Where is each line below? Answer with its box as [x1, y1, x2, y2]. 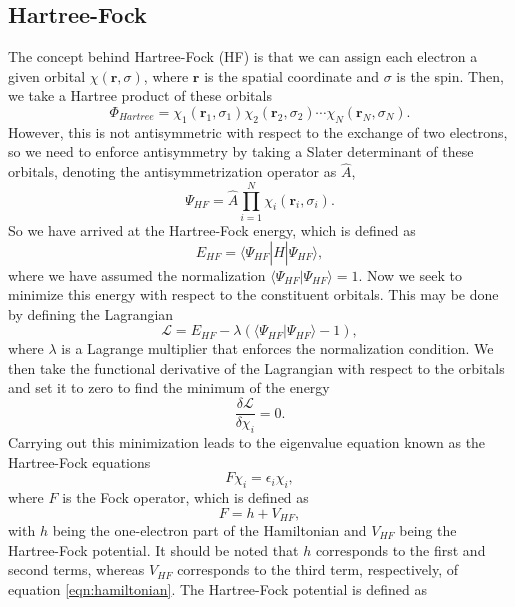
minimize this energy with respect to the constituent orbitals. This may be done [8, 284, 499, 305]
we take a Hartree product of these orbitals [8, 85, 272, 106]
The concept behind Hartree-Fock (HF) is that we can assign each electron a [8, 46, 478, 67]
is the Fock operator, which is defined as [62, 486, 309, 507]
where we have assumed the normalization [8, 264, 266, 285]
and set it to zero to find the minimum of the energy [8, 377, 330, 398]
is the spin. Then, [396, 65, 504, 86]
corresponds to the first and [315, 539, 486, 560]
